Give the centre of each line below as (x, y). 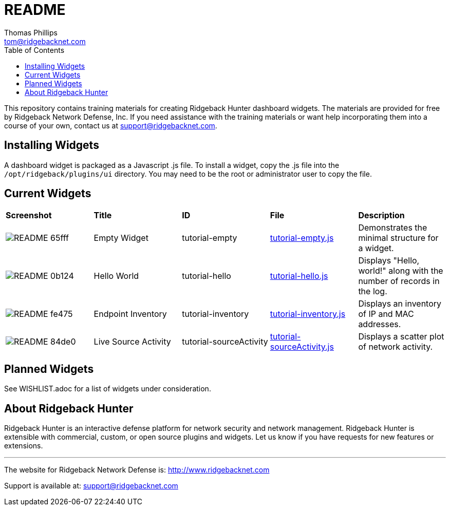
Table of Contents (34, 50)
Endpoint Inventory (130, 314)
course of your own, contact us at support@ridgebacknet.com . (111, 125)
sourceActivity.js (302, 347)
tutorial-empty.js (302, 238)
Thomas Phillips (31, 32)
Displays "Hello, (389, 261)
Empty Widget (121, 238)
